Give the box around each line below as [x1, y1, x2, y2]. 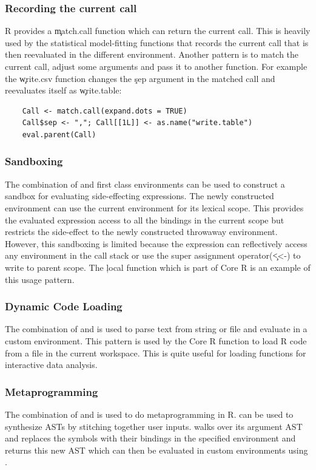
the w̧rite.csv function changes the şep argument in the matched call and [5, 72, 275, 84]
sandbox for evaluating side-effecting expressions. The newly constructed [5, 189, 274, 202]
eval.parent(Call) [22, 130, 96, 139]
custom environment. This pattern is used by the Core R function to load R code [5, 334, 307, 347]
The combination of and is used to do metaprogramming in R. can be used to [5, 407, 294, 420]
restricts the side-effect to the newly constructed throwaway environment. [5, 225, 278, 238]
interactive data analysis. [5, 358, 98, 371]
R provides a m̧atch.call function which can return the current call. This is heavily [5, 24, 311, 37]
